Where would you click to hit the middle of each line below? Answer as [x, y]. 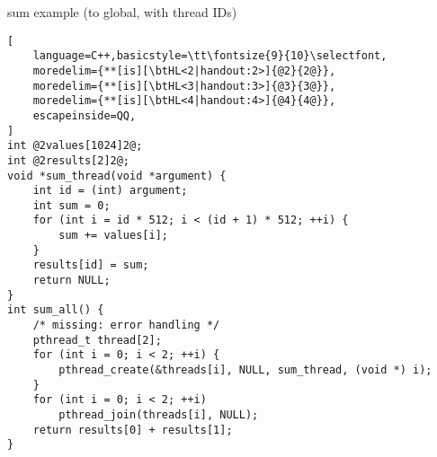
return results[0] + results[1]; [133, 430]
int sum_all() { [56, 310]
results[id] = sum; [91, 265]
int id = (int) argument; [110, 191]
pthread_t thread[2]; [97, 340]
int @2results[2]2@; [69, 160]
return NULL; [71, 281]
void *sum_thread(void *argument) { [117, 176]
